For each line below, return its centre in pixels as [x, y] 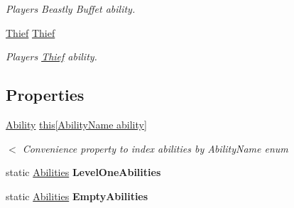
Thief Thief [31, 32]
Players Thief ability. [51, 56]
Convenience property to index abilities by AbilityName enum [155, 148]
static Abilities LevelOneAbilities [83, 172]
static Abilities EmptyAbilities [77, 196]
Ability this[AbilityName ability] [76, 124]
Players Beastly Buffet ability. [71, 9]
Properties [45, 95]
